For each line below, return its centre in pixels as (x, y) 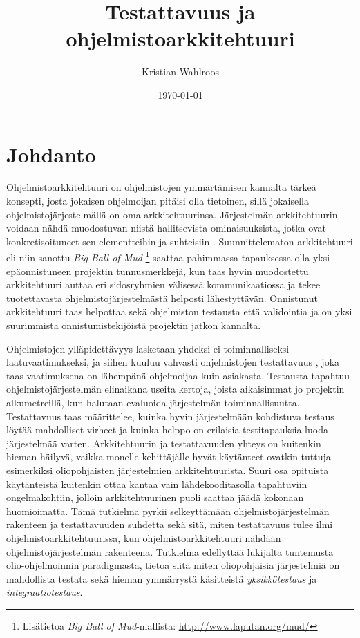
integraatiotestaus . (45, 592)
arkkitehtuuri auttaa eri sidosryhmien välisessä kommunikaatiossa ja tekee (163, 284)
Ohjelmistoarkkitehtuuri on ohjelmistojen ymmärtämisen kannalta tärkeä (161, 187)
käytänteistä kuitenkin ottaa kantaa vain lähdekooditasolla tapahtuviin (157, 484)
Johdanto (51, 154)
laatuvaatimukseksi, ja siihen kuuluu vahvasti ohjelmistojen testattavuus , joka (173, 362)
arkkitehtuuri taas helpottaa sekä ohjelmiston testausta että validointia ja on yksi (179, 311)
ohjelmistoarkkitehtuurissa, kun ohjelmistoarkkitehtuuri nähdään (144, 537)
